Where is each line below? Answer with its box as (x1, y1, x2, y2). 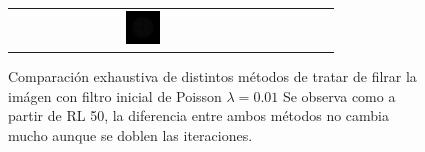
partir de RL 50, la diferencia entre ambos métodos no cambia (8, 105, 390, 126)
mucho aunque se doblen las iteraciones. (8, 124, 253, 145)
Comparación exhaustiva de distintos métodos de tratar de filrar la (8, 66, 417, 87)
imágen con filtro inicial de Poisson (8, 85, 222, 106)
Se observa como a (282, 85, 396, 106)
